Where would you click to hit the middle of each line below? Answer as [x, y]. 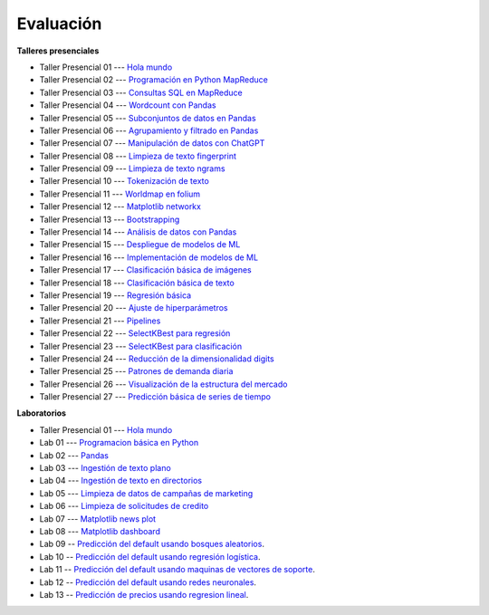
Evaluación [59, 24]
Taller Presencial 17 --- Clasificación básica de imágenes [146, 270]
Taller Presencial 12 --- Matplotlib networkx [120, 207]
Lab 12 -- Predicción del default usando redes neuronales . [148, 582]
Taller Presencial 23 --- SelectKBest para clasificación [141, 346]
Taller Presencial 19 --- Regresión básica [115, 295]
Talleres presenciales [58, 51]
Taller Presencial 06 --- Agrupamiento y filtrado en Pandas [149, 130]
